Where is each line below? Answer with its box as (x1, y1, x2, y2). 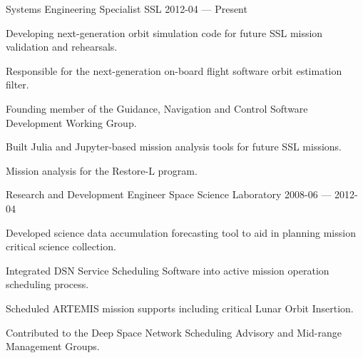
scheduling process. (6, 277, 89, 292)
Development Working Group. (6, 115, 137, 130)
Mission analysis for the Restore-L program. (6, 163, 198, 178)
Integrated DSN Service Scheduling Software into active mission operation (6, 262, 329, 277)
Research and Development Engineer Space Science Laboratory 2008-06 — (6, 187, 332, 202)
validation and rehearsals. (6, 39, 118, 54)
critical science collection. (6, 239, 116, 254)
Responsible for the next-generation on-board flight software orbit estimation (6, 63, 342, 78)
